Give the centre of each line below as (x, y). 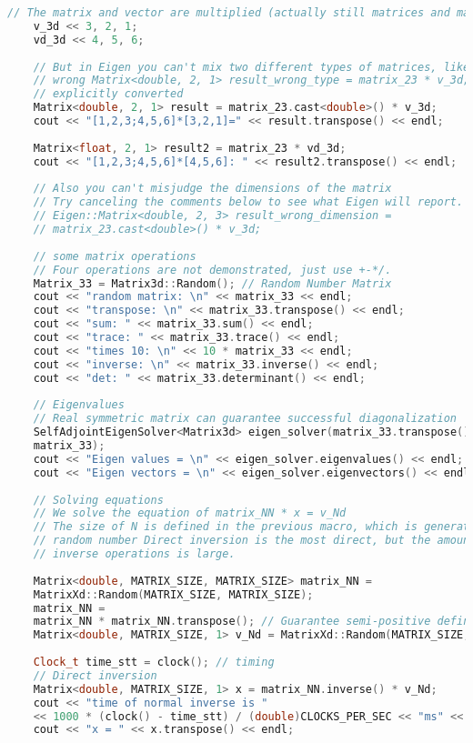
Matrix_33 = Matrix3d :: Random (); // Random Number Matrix (212, 283)
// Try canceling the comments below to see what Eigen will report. (248, 202)
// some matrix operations (115, 256)
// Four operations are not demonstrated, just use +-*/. (212, 270)
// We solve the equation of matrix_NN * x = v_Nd (190, 513)
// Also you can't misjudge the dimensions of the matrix (212, 189)
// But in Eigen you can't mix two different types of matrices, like (252, 67)
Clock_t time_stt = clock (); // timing (154, 662)
